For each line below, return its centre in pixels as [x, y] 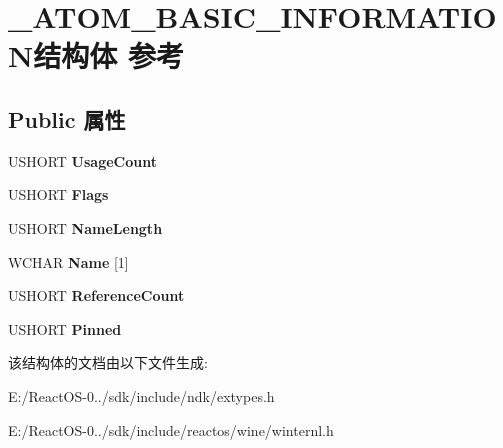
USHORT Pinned [65, 328]
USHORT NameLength [85, 227]
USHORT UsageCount [82, 160]
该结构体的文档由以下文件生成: [108, 362]
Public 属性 [67, 118]
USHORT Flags [58, 194]
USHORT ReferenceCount [96, 295]
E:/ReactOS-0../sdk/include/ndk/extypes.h [141, 395]
